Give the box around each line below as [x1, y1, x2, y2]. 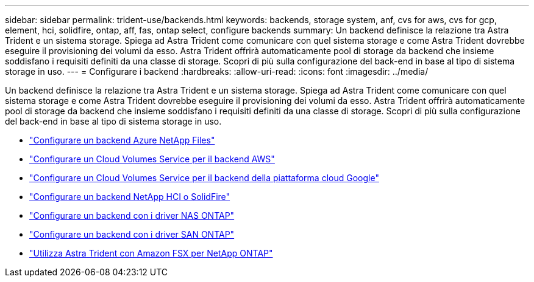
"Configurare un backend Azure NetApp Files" [29, 135, 215, 145]
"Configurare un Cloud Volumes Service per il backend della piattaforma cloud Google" [29, 173, 379, 183]
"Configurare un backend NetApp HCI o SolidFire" [29, 191, 230, 202]
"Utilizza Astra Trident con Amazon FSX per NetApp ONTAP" [29, 248, 273, 258]
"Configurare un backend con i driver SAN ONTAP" [29, 229, 235, 239]
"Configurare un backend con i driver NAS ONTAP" [29, 210, 235, 221]
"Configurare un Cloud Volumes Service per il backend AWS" [29, 154, 275, 164]
